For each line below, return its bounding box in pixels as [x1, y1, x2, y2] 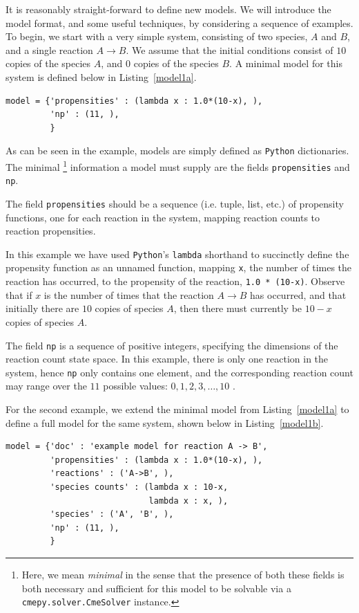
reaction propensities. [6, 223, 96, 238]
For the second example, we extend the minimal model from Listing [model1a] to [6, 402, 349, 417]
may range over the [6, 378, 87, 393]
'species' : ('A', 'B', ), [50, 509, 174, 520]
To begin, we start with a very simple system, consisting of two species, [6, 29, 308, 44]
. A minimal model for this [229, 56, 342, 71]
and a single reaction [6, 42, 93, 57]
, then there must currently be [173, 301, 302, 315]
